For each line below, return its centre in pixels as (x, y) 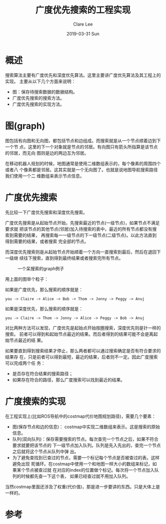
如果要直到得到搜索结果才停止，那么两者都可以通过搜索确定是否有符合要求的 (83, 350)
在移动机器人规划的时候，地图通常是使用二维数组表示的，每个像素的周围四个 (83, 163)
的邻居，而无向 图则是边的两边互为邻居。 (47, 153)
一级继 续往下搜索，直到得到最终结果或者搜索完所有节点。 (64, 258)
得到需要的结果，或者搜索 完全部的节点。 (47, 241)
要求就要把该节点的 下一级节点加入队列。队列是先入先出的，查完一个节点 (86, 445)
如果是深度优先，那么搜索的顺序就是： (44, 308)
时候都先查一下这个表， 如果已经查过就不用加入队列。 (76, 476)
